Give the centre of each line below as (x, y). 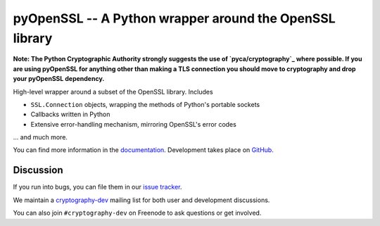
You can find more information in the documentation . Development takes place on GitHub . (143, 150)
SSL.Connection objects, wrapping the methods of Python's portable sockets (145, 104)
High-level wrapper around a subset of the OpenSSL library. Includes (113, 92)
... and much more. (40, 137)
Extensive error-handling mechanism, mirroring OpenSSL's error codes (134, 124)
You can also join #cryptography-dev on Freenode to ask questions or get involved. (137, 213)
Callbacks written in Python (70, 114)
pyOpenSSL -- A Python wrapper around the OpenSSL (174, 18)
